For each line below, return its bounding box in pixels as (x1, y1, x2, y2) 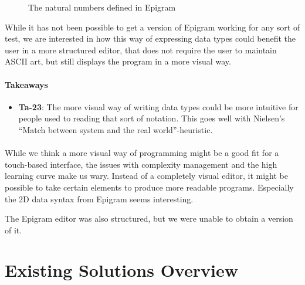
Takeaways (5, 78, 48, 90)
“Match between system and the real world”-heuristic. (18, 123, 213, 135)
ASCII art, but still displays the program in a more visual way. (5, 55, 231, 67)
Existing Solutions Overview (5, 258, 238, 282)
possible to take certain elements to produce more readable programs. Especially (5, 181, 294, 193)
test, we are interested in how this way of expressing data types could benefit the (5, 32, 296, 45)
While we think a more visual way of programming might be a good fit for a (5, 147, 279, 159)
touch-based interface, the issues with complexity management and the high (5, 158, 277, 170)
